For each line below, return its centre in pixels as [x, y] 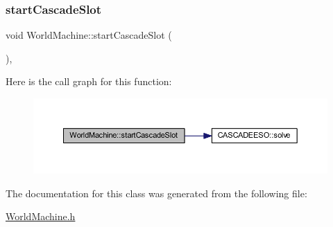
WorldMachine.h [41, 216]
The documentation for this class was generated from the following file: [156, 193]
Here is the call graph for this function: [89, 81]
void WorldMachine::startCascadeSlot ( [89, 35]
